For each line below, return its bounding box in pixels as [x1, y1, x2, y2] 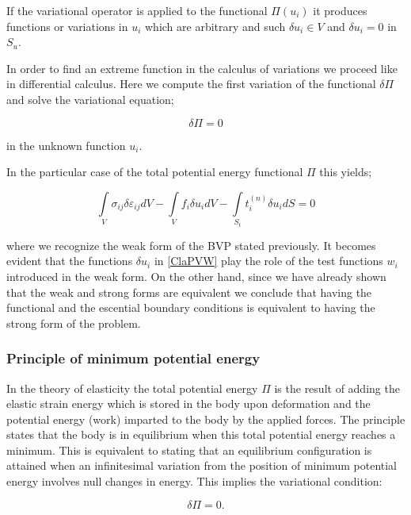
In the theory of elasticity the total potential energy [6, 379, 258, 396]
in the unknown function [6, 136, 126, 153]
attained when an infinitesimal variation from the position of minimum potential [6, 457, 398, 474]
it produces [313, 2, 367, 18]
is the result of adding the [274, 379, 400, 396]
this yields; [319, 163, 372, 180]
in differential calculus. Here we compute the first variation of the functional [6, 75, 376, 92]
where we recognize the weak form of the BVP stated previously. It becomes [6, 236, 376, 253]
